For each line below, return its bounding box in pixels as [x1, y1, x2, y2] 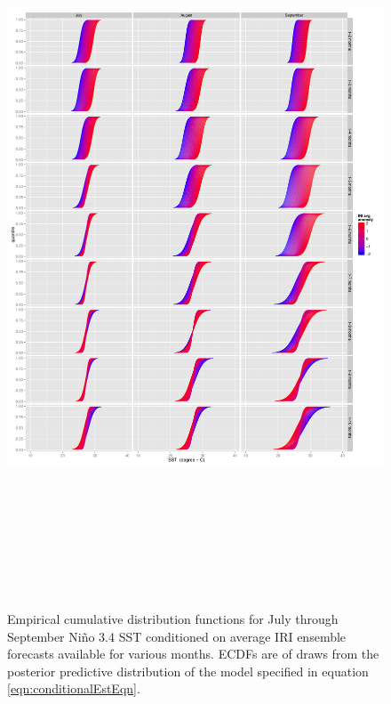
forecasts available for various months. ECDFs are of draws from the [7, 644, 379, 663]
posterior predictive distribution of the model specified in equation [7, 661, 369, 680]
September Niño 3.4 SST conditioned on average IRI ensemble [7, 627, 347, 645]
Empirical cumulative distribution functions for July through [7, 610, 339, 628]
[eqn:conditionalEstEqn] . [7, 679, 140, 698]
